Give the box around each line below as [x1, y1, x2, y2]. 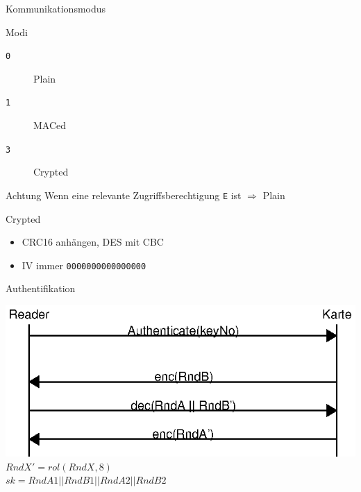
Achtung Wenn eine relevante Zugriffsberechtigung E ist [6, 187, 242, 202]
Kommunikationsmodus [6, 1, 106, 15]
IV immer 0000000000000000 [22, 257, 146, 272]
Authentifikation [6, 281, 76, 296]
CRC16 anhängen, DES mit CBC [22, 235, 164, 249]
